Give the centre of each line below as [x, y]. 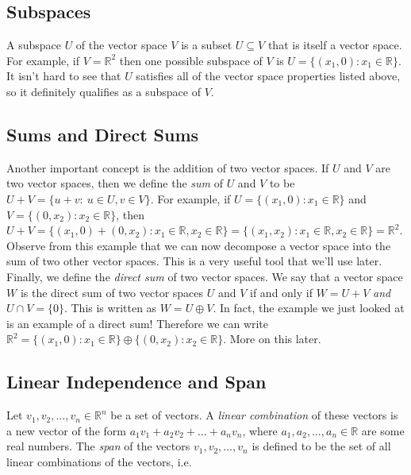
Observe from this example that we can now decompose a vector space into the [199, 245]
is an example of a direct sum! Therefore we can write [138, 323]
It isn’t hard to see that [64, 76]
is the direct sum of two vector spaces [112, 292]
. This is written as [110, 308]
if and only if [281, 292]
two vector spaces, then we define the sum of [115, 183]
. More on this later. [272, 339]
